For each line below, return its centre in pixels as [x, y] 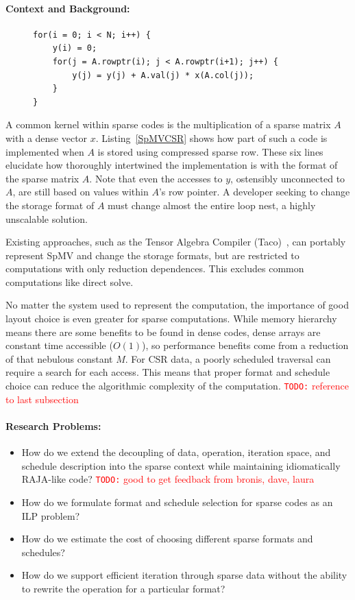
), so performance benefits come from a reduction [245, 345]
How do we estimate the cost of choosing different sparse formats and [167, 539]
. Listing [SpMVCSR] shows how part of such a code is [211, 137]
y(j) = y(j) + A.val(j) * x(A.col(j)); [163, 75]
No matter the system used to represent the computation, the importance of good [177, 305]
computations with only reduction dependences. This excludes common [155, 268]
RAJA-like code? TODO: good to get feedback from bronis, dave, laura [168, 479]
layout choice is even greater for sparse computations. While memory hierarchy [171, 319]
